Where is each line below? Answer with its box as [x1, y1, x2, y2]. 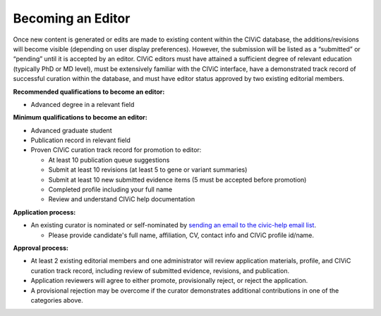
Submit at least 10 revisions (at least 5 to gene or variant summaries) [48, 165, 248, 174]
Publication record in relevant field [30, 136, 131, 144]
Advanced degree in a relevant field [30, 100, 135, 108]
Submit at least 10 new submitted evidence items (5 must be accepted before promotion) [48, 175, 307, 184]
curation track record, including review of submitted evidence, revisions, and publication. [30, 266, 289, 274]
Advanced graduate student [30, 126, 112, 134]
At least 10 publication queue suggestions [48, 156, 170, 164]
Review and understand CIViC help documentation [48, 195, 195, 203]
